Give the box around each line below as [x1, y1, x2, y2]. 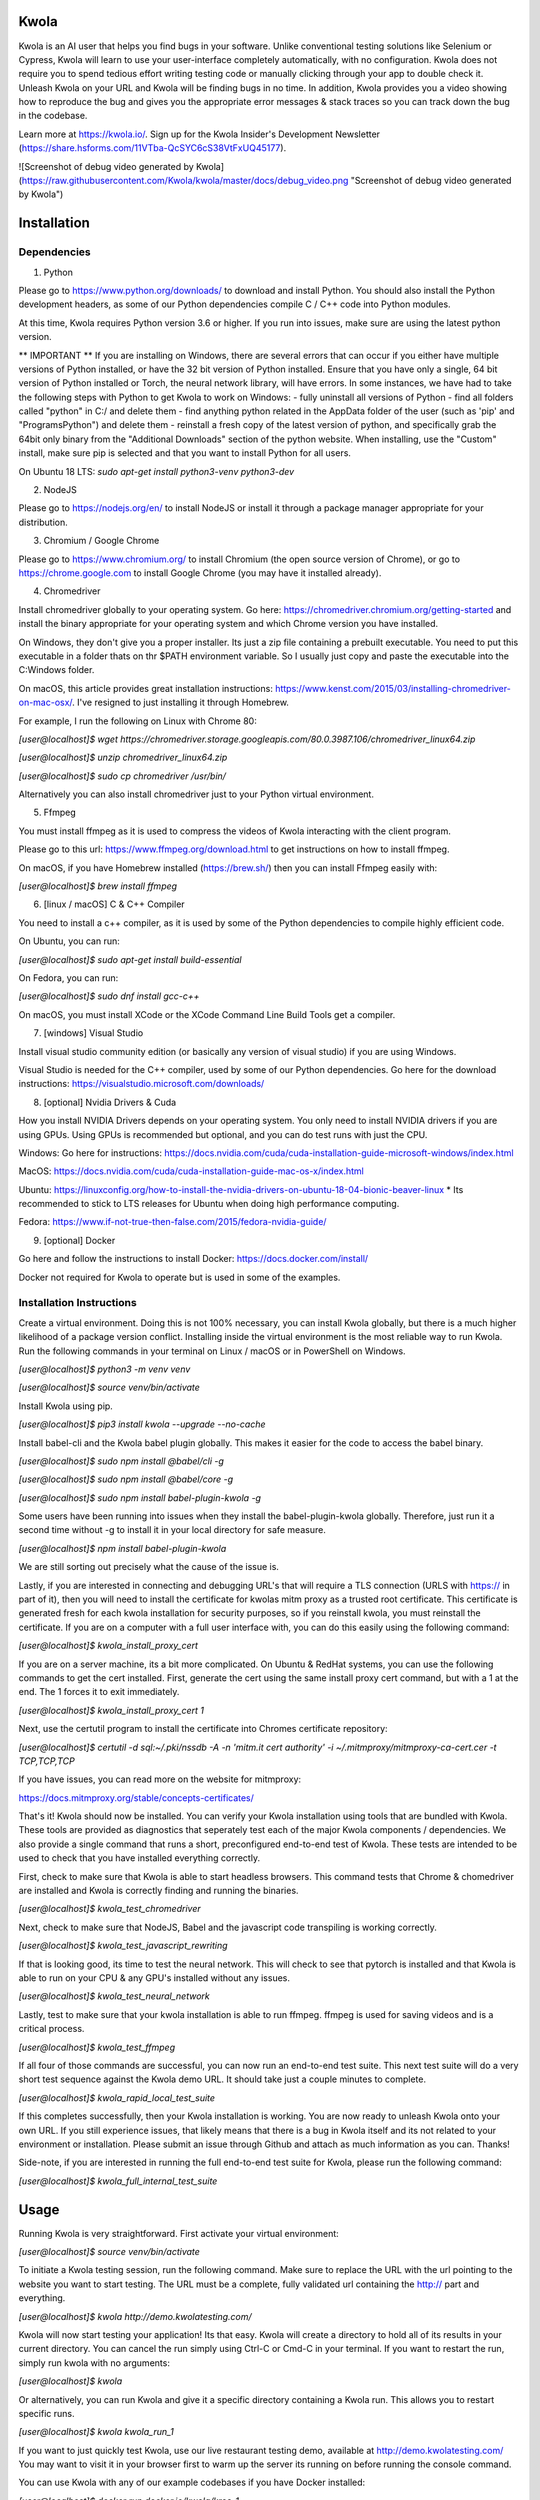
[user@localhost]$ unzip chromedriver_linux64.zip [18, 751, 228, 764]
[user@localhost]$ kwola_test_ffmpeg [18, 2041, 175, 2053]
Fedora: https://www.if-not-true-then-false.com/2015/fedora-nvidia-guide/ [18, 1216, 327, 1228]
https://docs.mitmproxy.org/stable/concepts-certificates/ [18, 1791, 255, 1804]
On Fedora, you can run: [18, 971, 119, 984]
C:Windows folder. [18, 664, 95, 676]
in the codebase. [18, 110, 88, 122]
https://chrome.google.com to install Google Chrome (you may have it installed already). [18, 567, 382, 579]
